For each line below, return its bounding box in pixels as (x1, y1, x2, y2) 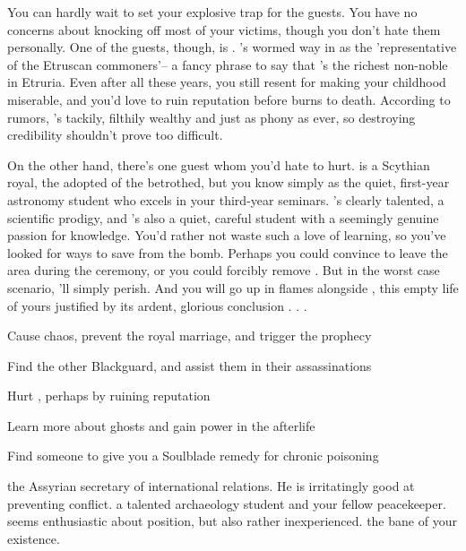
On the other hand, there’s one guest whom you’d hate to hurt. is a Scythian (7, 155, 430, 174)
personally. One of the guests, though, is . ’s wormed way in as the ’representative (7, 38, 457, 56)
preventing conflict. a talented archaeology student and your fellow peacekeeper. (7, 494, 446, 512)
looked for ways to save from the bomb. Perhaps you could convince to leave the (7, 243, 448, 262)
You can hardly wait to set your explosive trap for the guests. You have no (7, 3, 418, 21)
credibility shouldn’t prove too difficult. (7, 125, 223, 144)
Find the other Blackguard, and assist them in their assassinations (7, 356, 372, 375)
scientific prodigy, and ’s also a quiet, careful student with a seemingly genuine (7, 208, 439, 227)
